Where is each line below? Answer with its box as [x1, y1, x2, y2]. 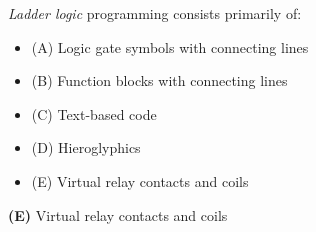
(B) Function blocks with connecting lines [31, 70, 288, 91]
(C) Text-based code [31, 103, 157, 124]
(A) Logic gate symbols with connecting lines [31, 36, 309, 57]
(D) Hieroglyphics [31, 137, 141, 158]
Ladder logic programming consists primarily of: [8, 3, 302, 23]
